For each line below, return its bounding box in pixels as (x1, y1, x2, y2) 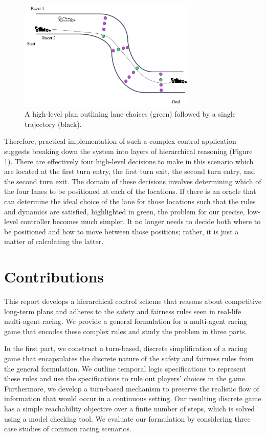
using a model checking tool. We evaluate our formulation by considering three (4, 413, 251, 424)
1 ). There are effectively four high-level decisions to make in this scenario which (4, 156, 254, 166)
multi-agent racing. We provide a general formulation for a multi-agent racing (4, 316, 248, 326)
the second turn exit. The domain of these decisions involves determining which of (4, 176, 261, 186)
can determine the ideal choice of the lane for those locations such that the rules (4, 195, 256, 206)
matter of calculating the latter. (4, 236, 104, 247)
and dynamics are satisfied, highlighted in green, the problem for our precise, (4, 206, 245, 216)
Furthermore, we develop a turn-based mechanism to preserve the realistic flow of (4, 383, 259, 394)
